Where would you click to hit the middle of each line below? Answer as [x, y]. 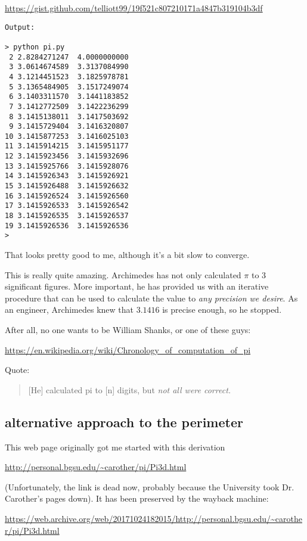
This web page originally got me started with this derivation [115, 447]
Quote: [17, 370]
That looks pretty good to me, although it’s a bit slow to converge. [127, 255]
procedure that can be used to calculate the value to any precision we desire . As [151, 298]
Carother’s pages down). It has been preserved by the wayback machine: [137, 498]
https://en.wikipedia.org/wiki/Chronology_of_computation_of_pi [128, 349]
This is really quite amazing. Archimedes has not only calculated [123, 274]
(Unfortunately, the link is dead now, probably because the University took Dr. [150, 486]
